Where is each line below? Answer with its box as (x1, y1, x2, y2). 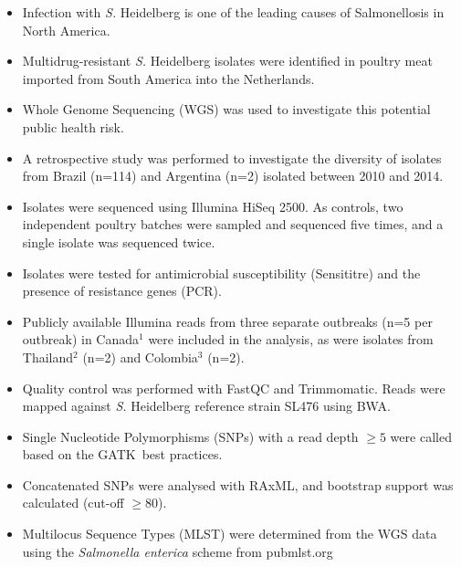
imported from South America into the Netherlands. (22, 68, 315, 88)
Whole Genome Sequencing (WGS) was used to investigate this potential (22, 100, 431, 119)
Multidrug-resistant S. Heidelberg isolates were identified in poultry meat (22, 51, 433, 70)
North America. (22, 20, 110, 39)
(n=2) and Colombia (82, 347, 198, 366)
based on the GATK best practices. (22, 445, 223, 464)
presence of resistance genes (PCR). (22, 281, 222, 300)
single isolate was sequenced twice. (22, 232, 215, 251)
